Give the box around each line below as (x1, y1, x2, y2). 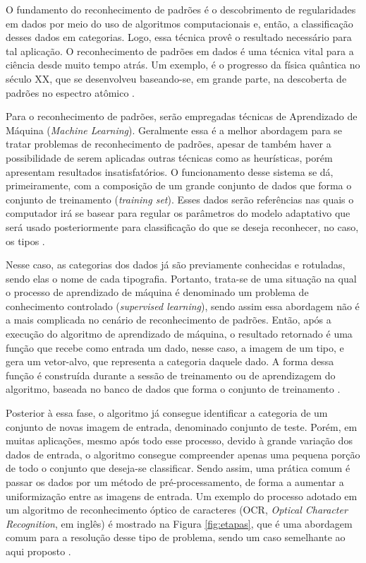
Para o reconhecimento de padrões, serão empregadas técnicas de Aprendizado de (6, 109, 358, 124)
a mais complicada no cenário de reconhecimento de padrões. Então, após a (6, 312, 331, 327)
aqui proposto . (6, 543, 71, 558)
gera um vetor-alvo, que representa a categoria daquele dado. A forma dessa (6, 354, 334, 369)
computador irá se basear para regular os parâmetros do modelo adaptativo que (6, 206, 350, 220)
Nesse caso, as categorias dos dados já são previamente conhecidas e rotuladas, (6, 257, 346, 272)
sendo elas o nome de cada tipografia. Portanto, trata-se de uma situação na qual (6, 271, 357, 285)
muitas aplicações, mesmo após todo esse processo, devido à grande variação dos (6, 433, 353, 448)
